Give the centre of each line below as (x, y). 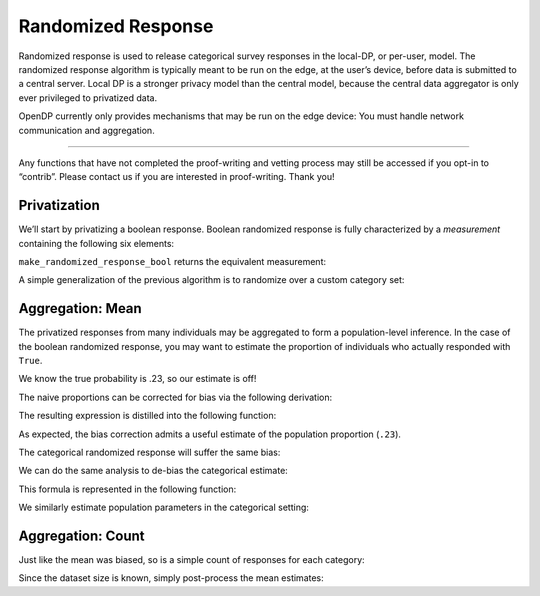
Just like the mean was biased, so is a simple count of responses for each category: (191, 560)
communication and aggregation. (86, 130)
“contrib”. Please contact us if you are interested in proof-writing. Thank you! (176, 177)
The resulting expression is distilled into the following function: (147, 416)
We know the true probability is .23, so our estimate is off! (137, 379)
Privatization (59, 205)
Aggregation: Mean (80, 308)
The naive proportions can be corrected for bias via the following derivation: (175, 397)
